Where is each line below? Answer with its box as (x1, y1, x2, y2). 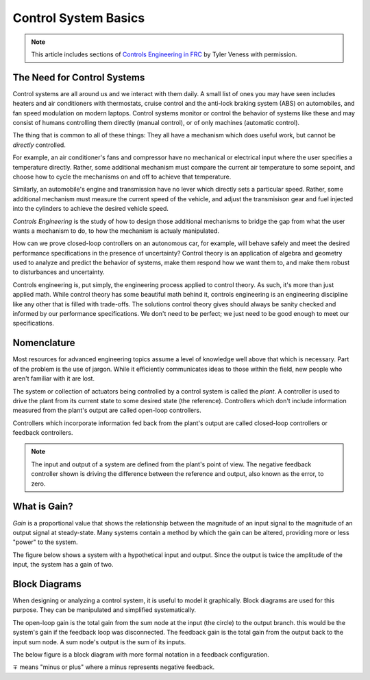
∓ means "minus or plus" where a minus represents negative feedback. (12, 663, 215, 671)
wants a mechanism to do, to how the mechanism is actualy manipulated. (12, 227, 219, 235)
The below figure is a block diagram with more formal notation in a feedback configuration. (12, 650, 270, 659)
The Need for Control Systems (12, 71, 145, 83)
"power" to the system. (12, 538, 78, 546)
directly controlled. (12, 141, 66, 149)
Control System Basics (12, 10, 145, 25)
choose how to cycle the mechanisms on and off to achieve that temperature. (12, 172, 232, 181)
